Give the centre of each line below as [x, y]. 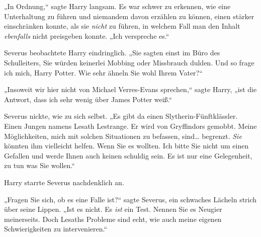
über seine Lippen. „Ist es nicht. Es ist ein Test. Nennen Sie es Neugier [113, 209]
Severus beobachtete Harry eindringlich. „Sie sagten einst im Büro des [112, 53]
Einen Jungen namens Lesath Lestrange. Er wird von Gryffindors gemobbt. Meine [130, 126]
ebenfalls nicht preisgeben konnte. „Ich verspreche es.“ [87, 35]
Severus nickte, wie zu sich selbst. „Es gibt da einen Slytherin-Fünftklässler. [121, 116]
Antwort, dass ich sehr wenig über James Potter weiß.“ [88, 99]
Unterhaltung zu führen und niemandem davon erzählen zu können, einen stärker [129, 16]
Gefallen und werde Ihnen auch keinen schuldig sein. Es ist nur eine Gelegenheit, [128, 155]
